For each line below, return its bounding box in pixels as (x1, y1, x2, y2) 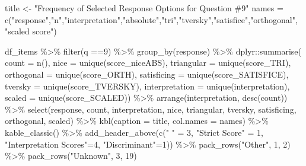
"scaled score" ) (5, 25, 57, 37)
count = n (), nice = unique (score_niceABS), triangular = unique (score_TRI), (5, 56, 291, 69)
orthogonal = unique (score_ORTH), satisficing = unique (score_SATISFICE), (5, 68, 289, 80)
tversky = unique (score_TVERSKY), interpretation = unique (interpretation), (5, 79, 290, 92)
